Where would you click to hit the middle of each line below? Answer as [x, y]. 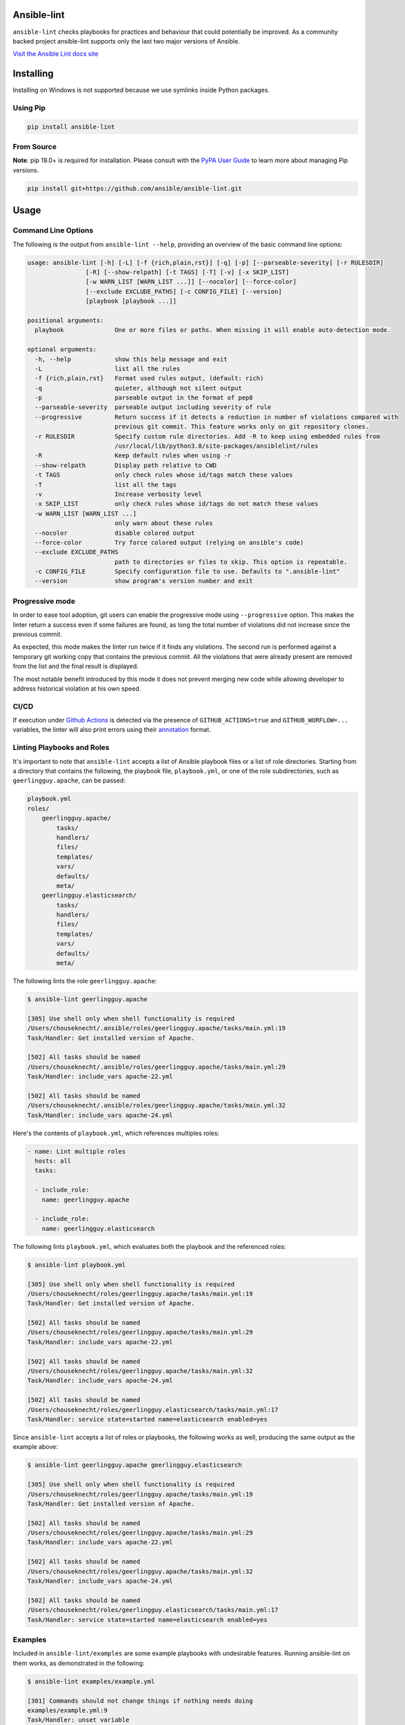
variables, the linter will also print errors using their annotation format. [112, 730]
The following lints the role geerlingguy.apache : [85, 981]
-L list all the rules [108, 368]
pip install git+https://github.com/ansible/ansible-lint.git [135, 188]
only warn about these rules [164, 523]
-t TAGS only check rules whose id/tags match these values [164, 475]
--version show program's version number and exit [144, 581]
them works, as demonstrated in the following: [79, 1663]
